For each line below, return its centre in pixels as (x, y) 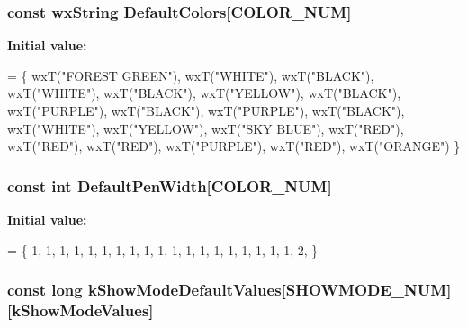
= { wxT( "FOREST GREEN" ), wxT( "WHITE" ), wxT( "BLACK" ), (191, 75)
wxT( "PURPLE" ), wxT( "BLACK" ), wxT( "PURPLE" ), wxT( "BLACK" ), (206, 110)
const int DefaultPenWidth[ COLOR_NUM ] (170, 186)
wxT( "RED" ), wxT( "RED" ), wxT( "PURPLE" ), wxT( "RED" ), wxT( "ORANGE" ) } (234, 146)
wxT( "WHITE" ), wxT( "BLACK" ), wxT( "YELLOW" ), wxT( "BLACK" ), (204, 93)
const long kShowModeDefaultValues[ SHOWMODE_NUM (227, 290)
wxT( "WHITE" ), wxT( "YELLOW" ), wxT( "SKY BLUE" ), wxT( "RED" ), (206, 128)
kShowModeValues (81, 310)
